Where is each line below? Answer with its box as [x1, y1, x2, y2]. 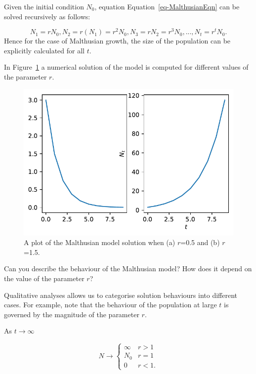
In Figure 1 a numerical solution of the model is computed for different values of [4, 62, 249, 72]
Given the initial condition [4, 1, 84, 11]
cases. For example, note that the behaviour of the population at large [4, 299, 217, 310]
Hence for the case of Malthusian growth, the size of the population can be [4, 36, 231, 46]
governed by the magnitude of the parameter [4, 309, 139, 319]
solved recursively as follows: [4, 11, 90, 21]
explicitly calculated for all [4, 45, 85, 55]
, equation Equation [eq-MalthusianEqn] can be [94, 1, 240, 11]
